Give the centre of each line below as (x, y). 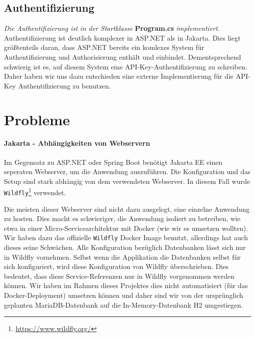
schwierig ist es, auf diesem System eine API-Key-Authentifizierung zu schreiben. (126, 66)
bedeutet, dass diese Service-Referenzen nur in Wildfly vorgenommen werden (119, 276)
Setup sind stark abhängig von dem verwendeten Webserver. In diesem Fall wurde (127, 181)
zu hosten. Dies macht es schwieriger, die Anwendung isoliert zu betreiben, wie (122, 218)
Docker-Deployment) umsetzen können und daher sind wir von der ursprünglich (124, 295)
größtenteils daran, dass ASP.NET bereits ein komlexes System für (104, 47)
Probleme (37, 119)
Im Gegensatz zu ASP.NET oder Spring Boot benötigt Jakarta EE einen (113, 162)
